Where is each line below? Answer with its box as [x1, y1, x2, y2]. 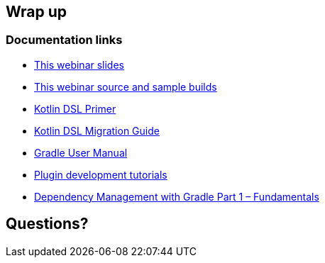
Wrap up [6, 3, 67, 21]
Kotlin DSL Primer [34, 102, 116, 115]
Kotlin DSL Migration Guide [34, 124, 160, 137]
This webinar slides [34, 58, 124, 71]
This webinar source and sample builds [34, 80, 217, 93]
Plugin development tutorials [34, 168, 167, 181]
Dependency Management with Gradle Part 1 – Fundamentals [34, 190, 319, 203]
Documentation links [6, 33, 123, 47]
